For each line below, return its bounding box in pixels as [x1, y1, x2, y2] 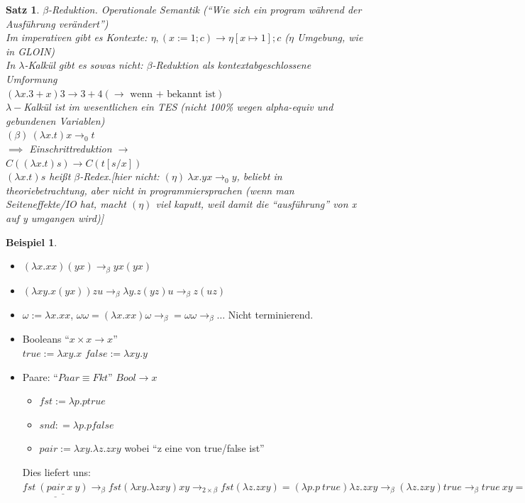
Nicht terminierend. [228, 307, 314, 321]
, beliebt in [236, 169, 282, 184]
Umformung [6, 71, 57, 86]
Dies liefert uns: [22, 465, 91, 480]
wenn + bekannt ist [130, 89, 216, 99]
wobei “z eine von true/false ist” [124, 441, 265, 455]
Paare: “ [22, 369, 58, 384]
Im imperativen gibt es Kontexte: [6, 30, 148, 45]
